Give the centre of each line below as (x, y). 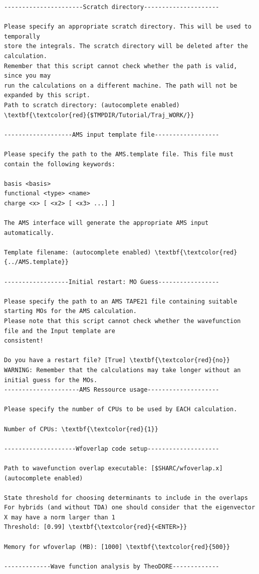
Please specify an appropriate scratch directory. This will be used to (128, 27)
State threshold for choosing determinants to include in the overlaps (126, 498)
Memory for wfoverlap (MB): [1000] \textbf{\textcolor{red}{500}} (117, 547)
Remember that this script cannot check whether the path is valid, (121, 66)
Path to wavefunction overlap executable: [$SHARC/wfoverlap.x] (113, 468)
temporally (22, 36)
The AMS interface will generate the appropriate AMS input (106, 223)
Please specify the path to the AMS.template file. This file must (119, 154)
